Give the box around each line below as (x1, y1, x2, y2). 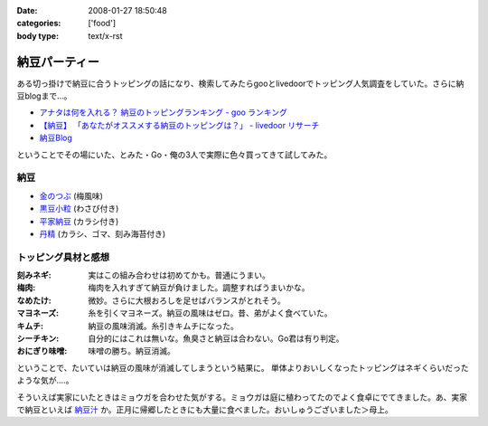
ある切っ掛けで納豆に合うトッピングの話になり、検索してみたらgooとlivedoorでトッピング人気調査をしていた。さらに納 (16, 78, 465, 89)
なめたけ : (16, 295, 52, 306)
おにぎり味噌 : (16, 346, 68, 356)
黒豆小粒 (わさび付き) (39, 204, 119, 214)
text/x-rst (88, 30, 123, 41)
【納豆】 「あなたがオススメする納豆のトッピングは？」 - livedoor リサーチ (39, 119, 320, 130)
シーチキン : (16, 333, 60, 344)
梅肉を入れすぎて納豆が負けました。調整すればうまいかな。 (88, 282, 310, 293)
